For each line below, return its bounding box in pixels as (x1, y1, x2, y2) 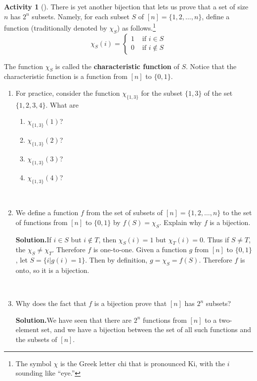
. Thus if (203, 234, 229, 244)
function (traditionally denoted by (4, 22, 107, 33)
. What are (45, 99, 79, 110)
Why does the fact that (15, 298, 86, 308)
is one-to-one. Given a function (93, 244, 187, 255)
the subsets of (15, 334, 57, 344)
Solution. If (15, 234, 51, 244)
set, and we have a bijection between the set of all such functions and (41, 324, 252, 335)
